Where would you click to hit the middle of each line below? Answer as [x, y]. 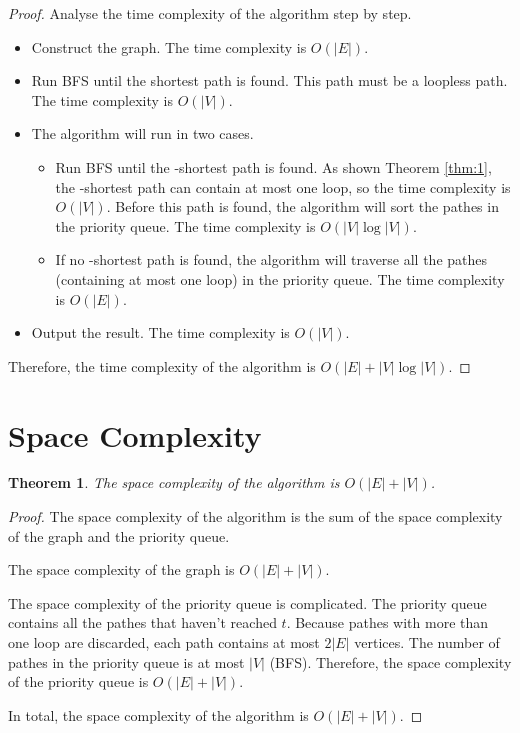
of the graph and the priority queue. [119, 535]
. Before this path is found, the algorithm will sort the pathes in [302, 206]
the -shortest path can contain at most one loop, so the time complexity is [283, 186]
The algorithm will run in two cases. [142, 133]
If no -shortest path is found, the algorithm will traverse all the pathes [271, 259]
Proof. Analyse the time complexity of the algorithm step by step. [210, 13]
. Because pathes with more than [387, 622]
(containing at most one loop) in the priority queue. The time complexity [280, 278]
